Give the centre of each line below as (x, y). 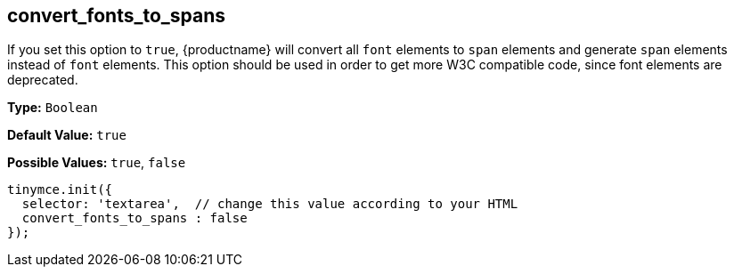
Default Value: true (67, 135)
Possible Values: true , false (97, 163)
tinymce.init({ (60, 190)
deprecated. (43, 80)
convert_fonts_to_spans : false (135, 218)
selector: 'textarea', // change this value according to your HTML (270, 204)
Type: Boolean (53, 108)
